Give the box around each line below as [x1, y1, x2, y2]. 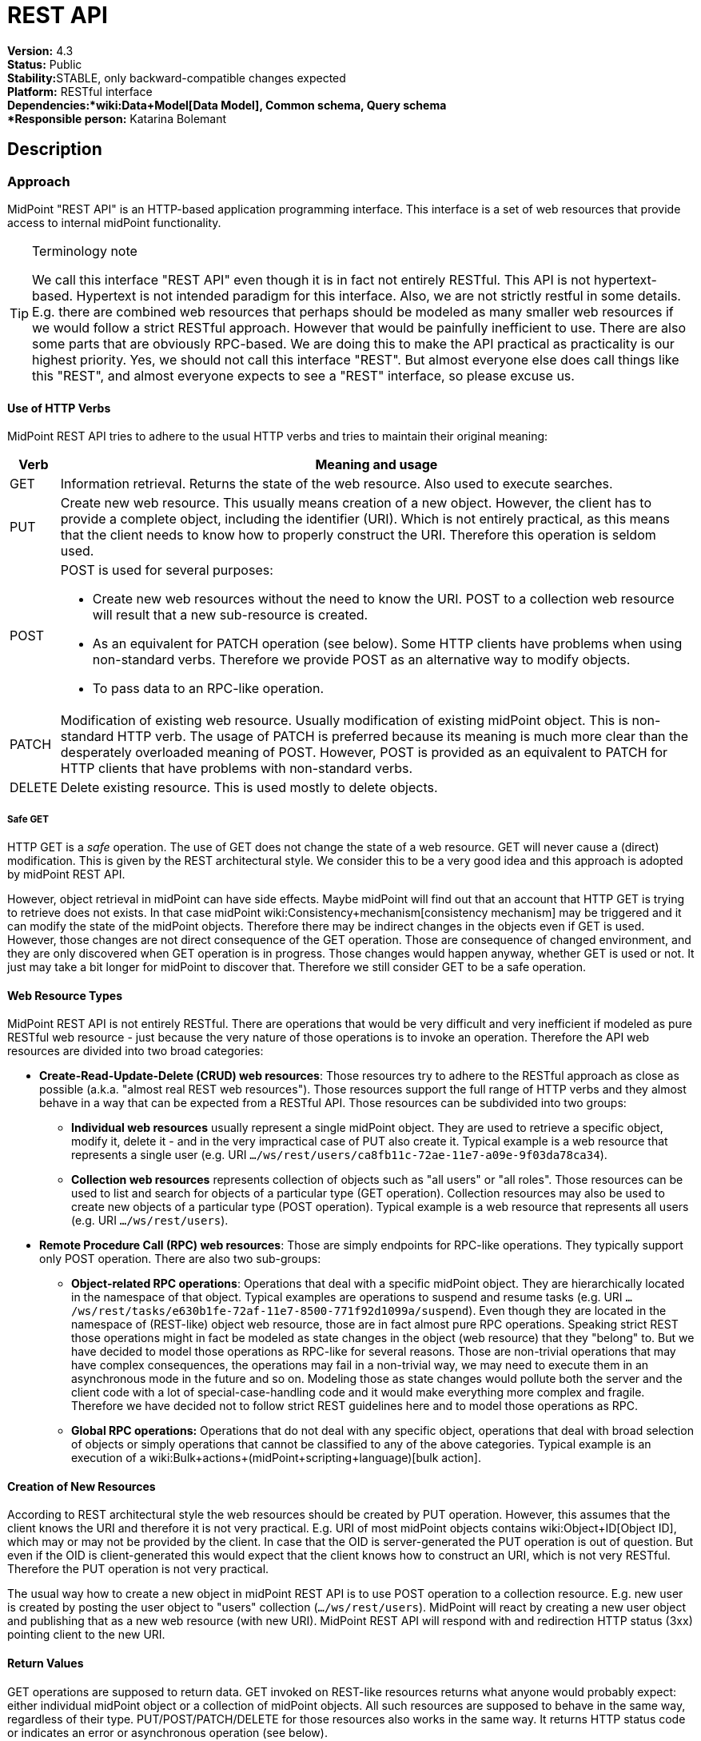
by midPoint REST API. [7, 867, 125, 881]
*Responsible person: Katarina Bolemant [7, 111, 227, 125]
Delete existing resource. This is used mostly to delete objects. [60, 779, 438, 796]
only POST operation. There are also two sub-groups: [39, 1252, 321, 1266]
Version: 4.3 [7, 43, 74, 58]
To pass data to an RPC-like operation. [92, 680, 325, 697]
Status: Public [7, 57, 82, 71]
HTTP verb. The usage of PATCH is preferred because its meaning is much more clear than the [117, 728, 689, 745]
